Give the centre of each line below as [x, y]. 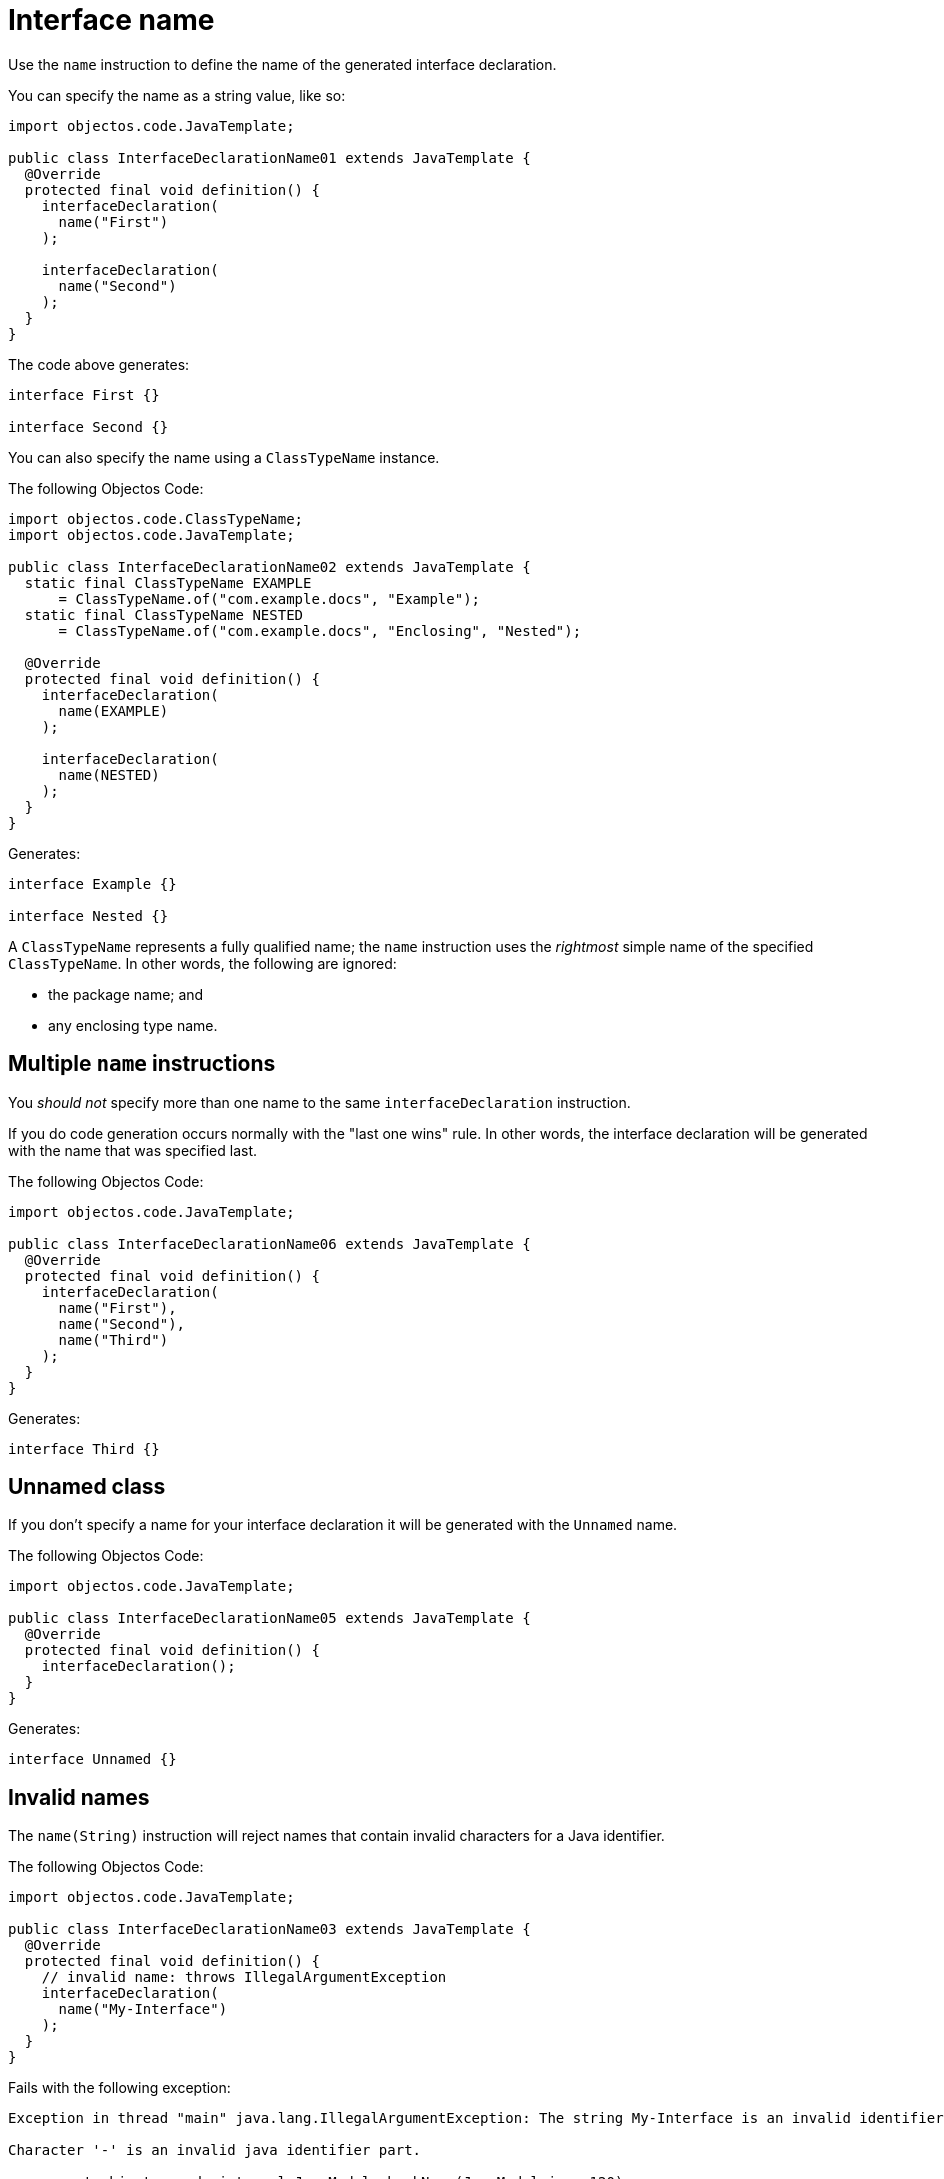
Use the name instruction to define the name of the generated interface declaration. [282, 64]
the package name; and [126, 994]
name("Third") [113, 1339]
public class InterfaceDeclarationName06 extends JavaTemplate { [269, 1243]
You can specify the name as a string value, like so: [177, 95]
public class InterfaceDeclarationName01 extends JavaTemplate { [269, 157]
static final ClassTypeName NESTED [164, 614]
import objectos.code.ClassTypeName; [156, 518]
